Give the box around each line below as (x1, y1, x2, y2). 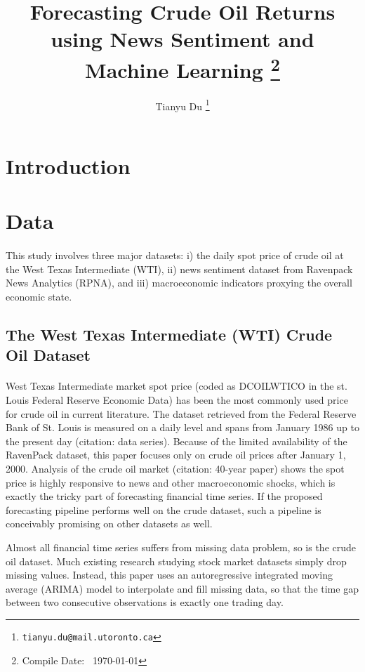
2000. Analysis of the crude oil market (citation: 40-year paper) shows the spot (6, 461, 345, 475)
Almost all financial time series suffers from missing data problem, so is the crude (6, 539, 356, 554)
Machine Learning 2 (85, 52, 280, 84)
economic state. (6, 289, 72, 304)
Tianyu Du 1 (155, 96, 210, 113)
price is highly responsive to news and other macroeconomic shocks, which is (6, 475, 336, 489)
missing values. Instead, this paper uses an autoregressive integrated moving (6, 567, 333, 582)
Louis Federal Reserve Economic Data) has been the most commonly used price (6, 392, 348, 407)
